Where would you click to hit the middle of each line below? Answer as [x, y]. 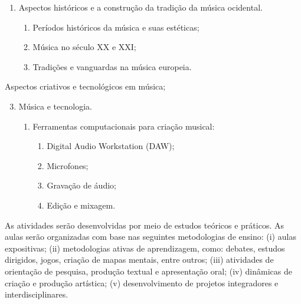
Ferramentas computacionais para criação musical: [124, 126]
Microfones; [68, 165]
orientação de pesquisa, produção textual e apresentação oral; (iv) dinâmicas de [148, 271]
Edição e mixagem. [81, 205]
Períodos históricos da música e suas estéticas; [116, 27]
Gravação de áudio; [81, 185]
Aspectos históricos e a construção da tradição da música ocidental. [140, 7]
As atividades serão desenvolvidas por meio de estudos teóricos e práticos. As [144, 225]
